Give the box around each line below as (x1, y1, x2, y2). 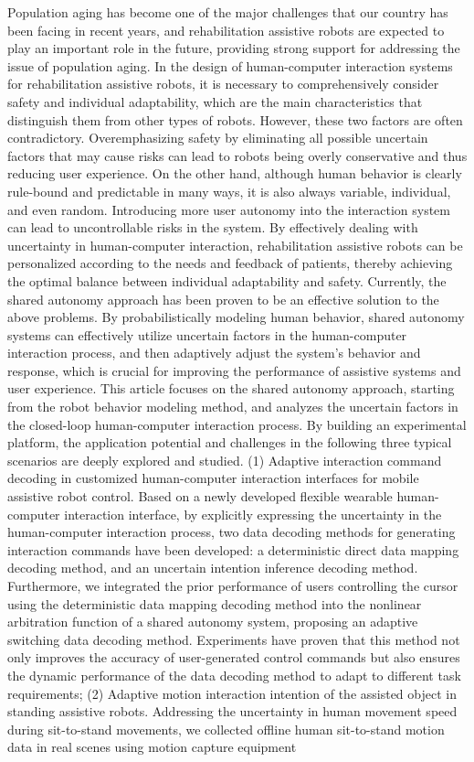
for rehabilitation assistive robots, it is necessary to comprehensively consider (7, 74, 439, 93)
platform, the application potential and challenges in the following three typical (7, 433, 452, 452)
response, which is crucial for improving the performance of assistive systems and (7, 360, 461, 380)
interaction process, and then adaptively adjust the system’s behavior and (7, 343, 421, 362)
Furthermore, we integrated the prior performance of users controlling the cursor (7, 576, 458, 595)
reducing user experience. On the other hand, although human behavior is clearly (7, 164, 462, 183)
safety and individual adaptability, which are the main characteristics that (7, 91, 423, 111)
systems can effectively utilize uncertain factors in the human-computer (7, 325, 407, 344)
